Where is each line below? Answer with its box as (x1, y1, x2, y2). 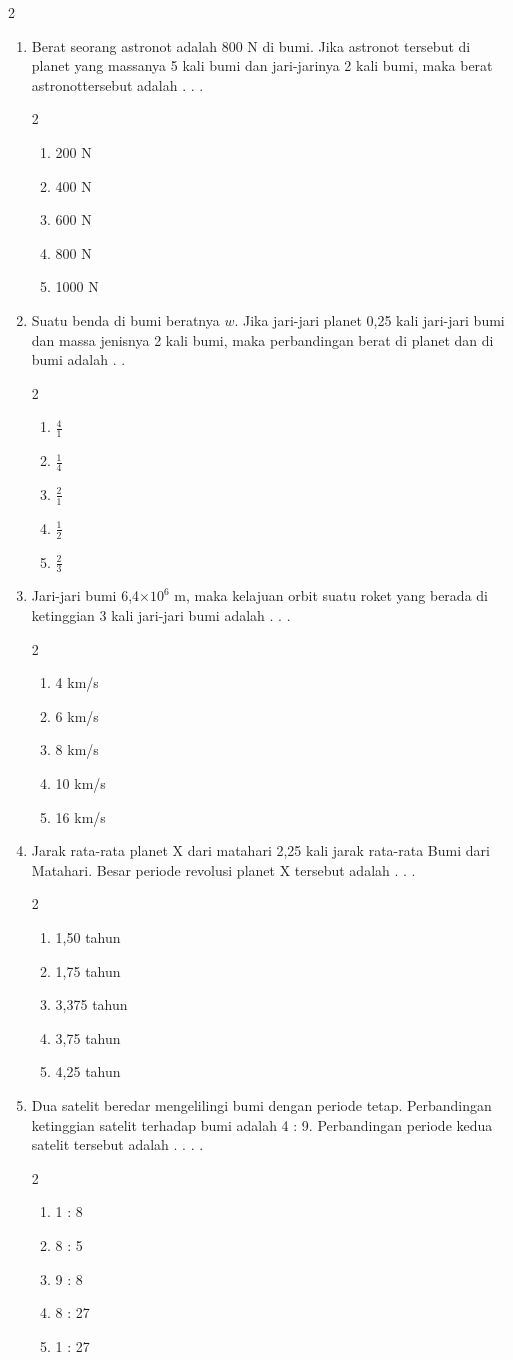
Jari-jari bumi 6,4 (31, 585, 140, 606)
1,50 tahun (55, 926, 121, 947)
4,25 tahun (55, 1061, 121, 1082)
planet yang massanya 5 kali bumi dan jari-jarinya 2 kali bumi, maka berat (31, 55, 493, 76)
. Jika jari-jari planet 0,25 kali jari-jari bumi (234, 309, 505, 330)
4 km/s (55, 672, 99, 693)
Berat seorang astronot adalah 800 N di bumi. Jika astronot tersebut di (31, 35, 471, 56)
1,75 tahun (55, 960, 121, 981)
